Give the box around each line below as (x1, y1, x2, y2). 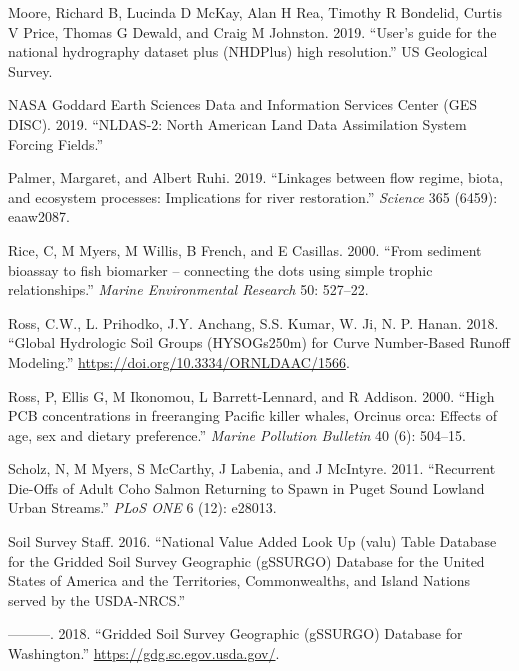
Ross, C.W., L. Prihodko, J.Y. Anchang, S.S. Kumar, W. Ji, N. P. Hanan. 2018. (8, 312, 499, 333)
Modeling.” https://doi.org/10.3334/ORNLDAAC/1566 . (8, 351, 350, 372)
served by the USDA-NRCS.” (8, 589, 186, 610)
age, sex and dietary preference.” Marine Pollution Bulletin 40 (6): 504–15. (8, 424, 466, 445)
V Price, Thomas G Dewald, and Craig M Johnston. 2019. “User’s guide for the (8, 21, 497, 42)
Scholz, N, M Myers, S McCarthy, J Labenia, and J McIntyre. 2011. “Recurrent (8, 458, 496, 479)
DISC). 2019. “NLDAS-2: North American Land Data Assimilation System (8, 113, 467, 134)
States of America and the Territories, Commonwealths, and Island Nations (8, 570, 471, 591)
